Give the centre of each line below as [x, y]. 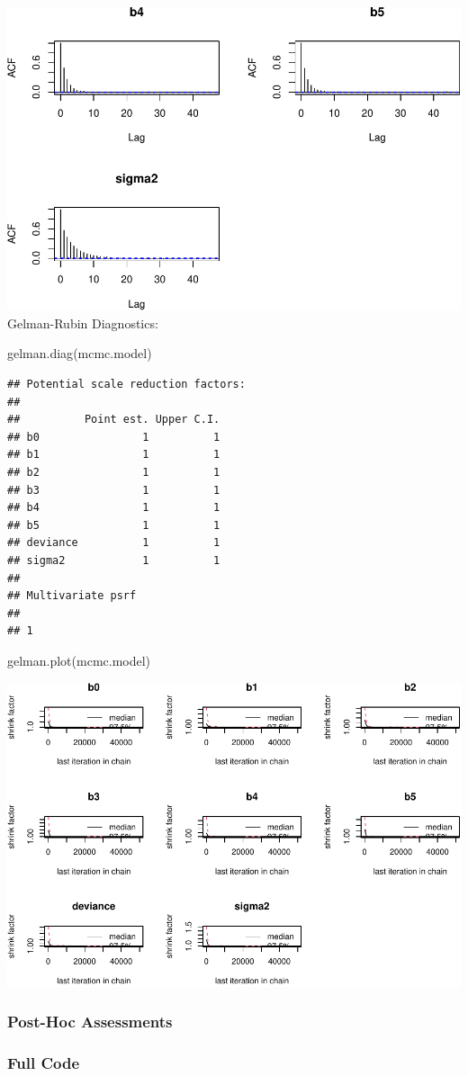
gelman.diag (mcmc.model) [80, 353]
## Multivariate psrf [72, 596]
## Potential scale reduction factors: [126, 385]
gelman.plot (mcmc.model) [79, 660]
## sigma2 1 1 [114, 560]
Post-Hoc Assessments [90, 1022]
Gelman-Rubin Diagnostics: [83, 323]
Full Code [44, 1062]
